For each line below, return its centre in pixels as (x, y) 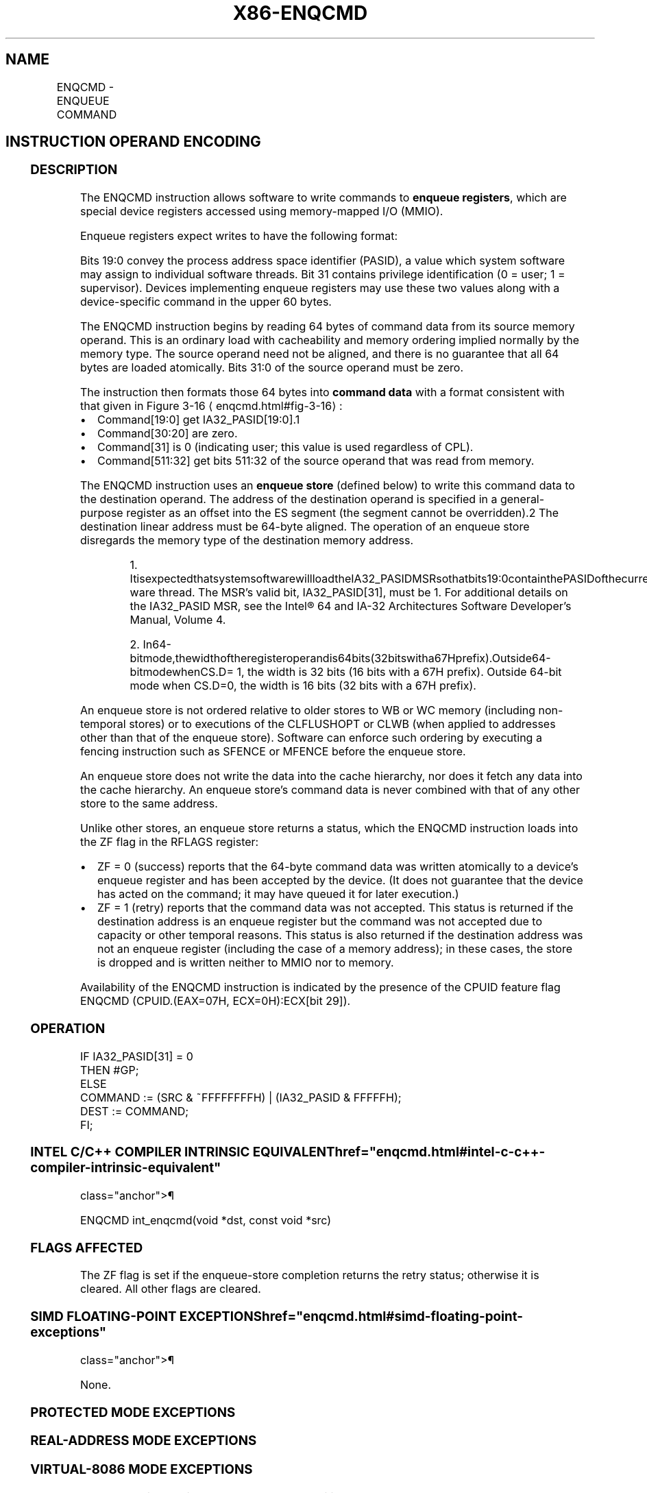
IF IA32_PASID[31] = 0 (136, 1056)
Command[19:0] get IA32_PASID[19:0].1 (198, 420)
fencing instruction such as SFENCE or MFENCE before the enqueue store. (273, 752)
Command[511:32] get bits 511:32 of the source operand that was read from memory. (316, 461)
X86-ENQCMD (300, 13)
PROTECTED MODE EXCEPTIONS (133, 1412)
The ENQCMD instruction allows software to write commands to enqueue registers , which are (323, 198)
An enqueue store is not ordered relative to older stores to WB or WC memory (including (308, 711)
